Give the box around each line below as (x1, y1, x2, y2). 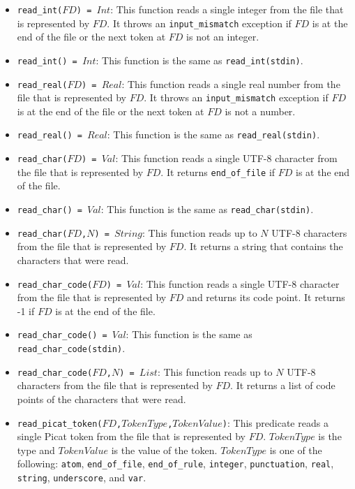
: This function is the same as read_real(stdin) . (107, 127, 320, 142)
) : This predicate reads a (222, 415, 328, 430)
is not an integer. (186, 29, 259, 44)
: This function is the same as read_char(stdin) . (100, 202, 314, 217)
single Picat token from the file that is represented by (17, 429, 246, 444)
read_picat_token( (17, 418, 103, 429)
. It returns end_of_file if (160, 164, 275, 179)
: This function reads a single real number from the (121, 76, 340, 91)
